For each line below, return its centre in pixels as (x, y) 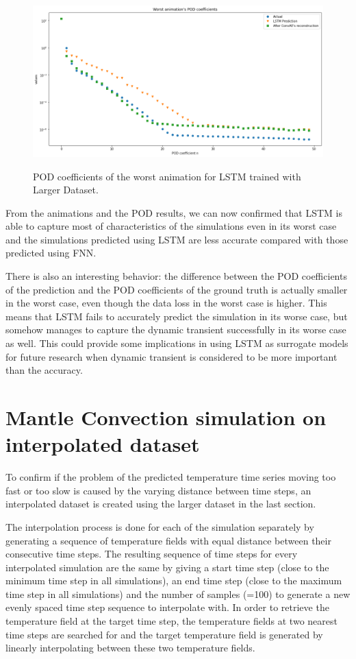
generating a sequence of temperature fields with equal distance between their (168, 540)
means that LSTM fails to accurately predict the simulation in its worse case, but (177, 316)
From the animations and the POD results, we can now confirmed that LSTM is (174, 212)
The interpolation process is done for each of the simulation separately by (160, 526)
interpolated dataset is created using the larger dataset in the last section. (161, 504)
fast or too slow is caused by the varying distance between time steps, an (158, 490)
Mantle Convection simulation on (166, 417)
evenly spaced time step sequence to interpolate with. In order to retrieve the (167, 607)
